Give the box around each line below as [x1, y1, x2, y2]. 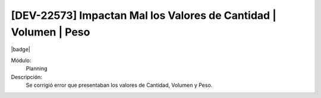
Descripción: [11, 73, 43, 80]
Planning [26, 65, 48, 72]
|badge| [11, 46, 31, 53]
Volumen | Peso [11, 25, 90, 38]
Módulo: [11, 57, 32, 64]
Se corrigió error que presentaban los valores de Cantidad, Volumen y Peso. [26, 81, 213, 89]
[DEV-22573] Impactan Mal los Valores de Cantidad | [11, 9, 276, 22]
